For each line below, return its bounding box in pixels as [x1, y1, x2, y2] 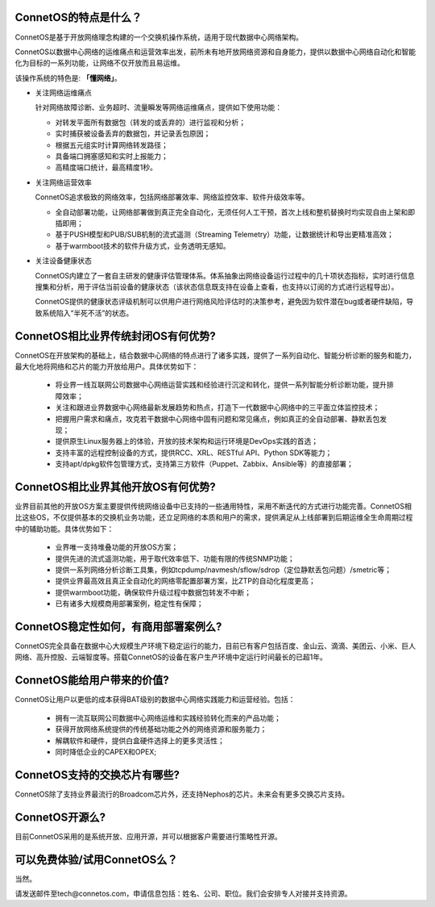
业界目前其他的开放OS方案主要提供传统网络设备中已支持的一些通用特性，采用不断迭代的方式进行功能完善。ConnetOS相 [14, 501, 412, 512]
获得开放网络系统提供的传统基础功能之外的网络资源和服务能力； [55, 725, 267, 734]
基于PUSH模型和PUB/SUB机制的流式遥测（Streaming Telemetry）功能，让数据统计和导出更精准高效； [55, 230, 395, 240]
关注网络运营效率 [35, 178, 92, 187]
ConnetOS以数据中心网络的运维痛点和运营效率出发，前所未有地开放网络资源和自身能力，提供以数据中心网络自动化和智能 [14, 47, 416, 56]
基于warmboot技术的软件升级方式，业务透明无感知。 [55, 240, 231, 250]
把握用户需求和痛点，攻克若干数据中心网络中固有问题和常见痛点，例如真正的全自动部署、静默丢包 [55, 414, 380, 424]
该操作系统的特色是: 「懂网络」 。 [14, 73, 122, 82]
